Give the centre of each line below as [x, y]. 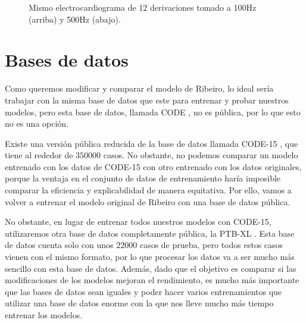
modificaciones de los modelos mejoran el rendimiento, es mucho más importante [152, 280]
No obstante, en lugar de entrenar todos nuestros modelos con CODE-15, [138, 222]
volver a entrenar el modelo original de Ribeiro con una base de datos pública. [148, 201]
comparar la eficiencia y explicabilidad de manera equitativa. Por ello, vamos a [148, 190]
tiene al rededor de [39, 155]
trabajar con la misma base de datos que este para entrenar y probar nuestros [147, 100]
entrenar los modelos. [44, 315]
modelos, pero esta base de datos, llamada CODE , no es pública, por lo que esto [153, 112]
